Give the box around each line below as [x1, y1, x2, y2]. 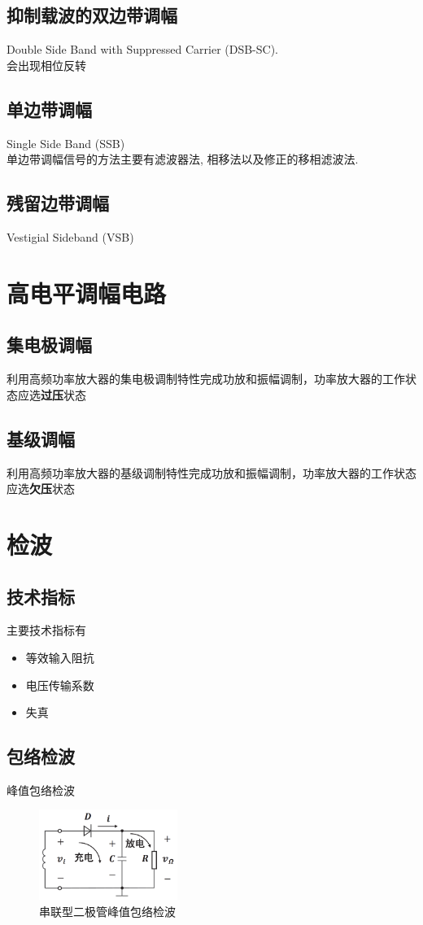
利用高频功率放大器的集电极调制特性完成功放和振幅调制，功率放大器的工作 [7, 370, 405, 387]
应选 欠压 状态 [7, 480, 75, 497]
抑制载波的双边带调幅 [7, 2, 177, 28]
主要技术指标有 [7, 622, 86, 639]
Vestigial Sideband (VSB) [7, 228, 134, 245]
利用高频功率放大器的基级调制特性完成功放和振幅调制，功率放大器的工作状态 [7, 464, 416, 481]
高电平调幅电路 [7, 276, 167, 309]
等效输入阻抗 [25, 648, 94, 665]
